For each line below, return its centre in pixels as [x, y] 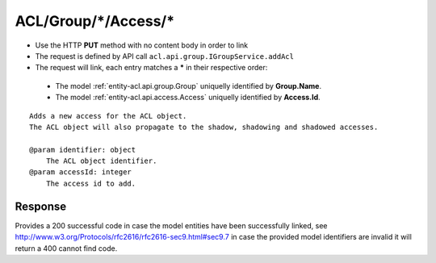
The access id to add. [91, 183]
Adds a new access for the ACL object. [108, 116]
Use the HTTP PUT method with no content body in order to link [142, 45]
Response [41, 206]
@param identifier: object [83, 150]
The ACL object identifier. [101, 161]
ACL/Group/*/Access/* [95, 21]
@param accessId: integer [81, 172]
